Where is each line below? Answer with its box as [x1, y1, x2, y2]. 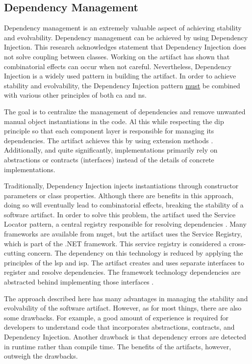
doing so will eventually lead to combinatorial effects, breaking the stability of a [4, 200, 244, 210]
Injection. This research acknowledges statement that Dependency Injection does [4, 42, 247, 52]
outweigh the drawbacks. [4, 351, 78, 361]
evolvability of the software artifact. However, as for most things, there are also [4, 303, 242, 313]
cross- [229, 238, 246, 248]
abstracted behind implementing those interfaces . [4, 277, 154, 287]
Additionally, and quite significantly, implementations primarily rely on [4, 145, 218, 155]
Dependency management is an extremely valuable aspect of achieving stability [4, 23, 242, 33]
